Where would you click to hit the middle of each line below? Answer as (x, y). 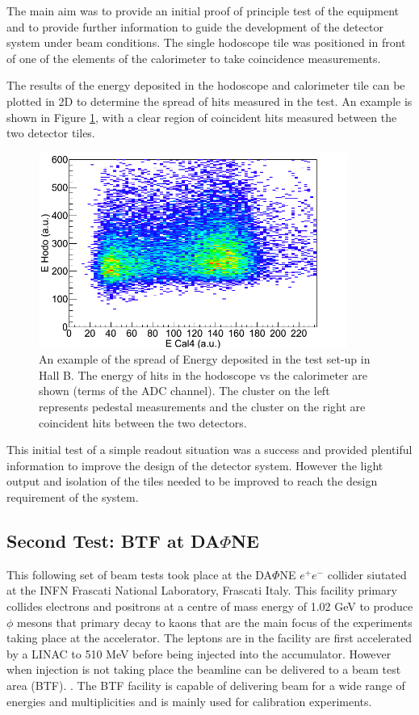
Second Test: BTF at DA (113, 540)
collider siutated (367, 574)
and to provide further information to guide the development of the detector (195, 26)
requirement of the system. (73, 497)
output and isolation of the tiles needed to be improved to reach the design (192, 481)
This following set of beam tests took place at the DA (140, 574)
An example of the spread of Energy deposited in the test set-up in (205, 359)
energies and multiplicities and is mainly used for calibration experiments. (189, 701)
